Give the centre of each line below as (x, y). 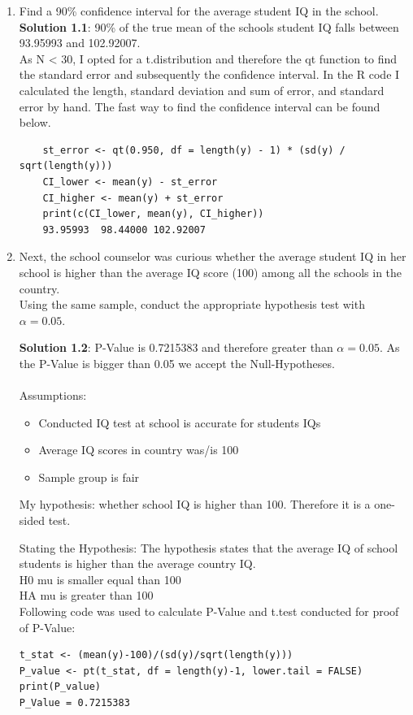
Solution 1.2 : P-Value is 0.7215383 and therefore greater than (176, 347)
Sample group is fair (89, 477)
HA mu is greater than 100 (86, 595)
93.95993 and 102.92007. (80, 43)
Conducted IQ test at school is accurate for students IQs (180, 422)
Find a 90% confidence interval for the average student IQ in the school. (199, 11)
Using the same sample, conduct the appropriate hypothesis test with (192, 304)
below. (35, 122)
